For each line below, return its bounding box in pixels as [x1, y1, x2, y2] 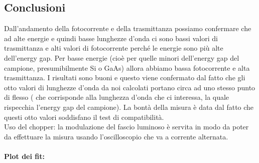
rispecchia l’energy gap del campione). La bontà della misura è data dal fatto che [4, 101, 254, 112]
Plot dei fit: [4, 150, 45, 161]
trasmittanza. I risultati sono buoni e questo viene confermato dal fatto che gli [4, 72, 245, 83]
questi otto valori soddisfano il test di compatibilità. [4, 111, 164, 122]
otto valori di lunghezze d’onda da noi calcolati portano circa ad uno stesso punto [4, 82, 255, 92]
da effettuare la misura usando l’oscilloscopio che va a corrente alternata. [4, 131, 228, 141]
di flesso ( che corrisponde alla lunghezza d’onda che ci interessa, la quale [4, 92, 229, 102]
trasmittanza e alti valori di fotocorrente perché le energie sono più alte [4, 43, 223, 53]
